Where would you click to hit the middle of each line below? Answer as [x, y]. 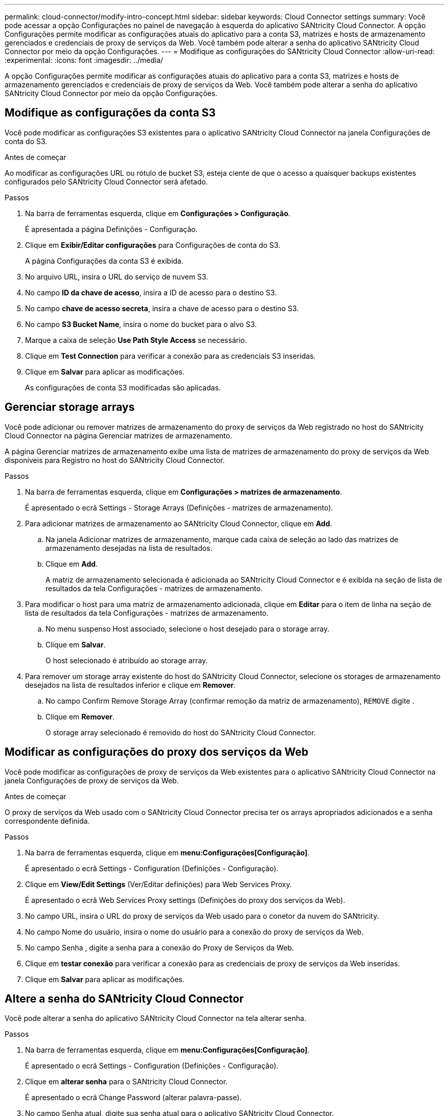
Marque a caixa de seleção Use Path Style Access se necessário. [136, 340]
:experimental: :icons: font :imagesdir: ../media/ [84, 60]
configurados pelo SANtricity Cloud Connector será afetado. [106, 181]
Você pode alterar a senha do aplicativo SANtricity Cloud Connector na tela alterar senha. [156, 1018]
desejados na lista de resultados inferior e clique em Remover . [131, 685]
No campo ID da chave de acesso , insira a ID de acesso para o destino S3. [151, 292]
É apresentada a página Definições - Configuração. [111, 229]
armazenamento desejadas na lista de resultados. [129, 548]
